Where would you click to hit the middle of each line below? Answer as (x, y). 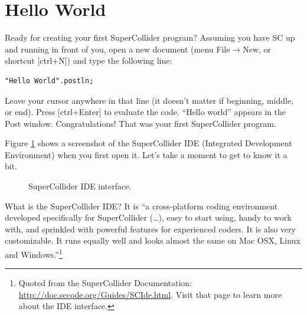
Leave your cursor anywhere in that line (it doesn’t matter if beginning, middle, (149, 100)
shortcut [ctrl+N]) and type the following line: (89, 60)
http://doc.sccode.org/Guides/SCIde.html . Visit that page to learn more (150, 294)
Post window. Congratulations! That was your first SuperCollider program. (141, 123)
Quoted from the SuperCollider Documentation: (105, 283)
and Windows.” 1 (34, 253)
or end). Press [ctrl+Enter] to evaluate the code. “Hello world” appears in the (146, 112)
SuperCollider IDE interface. (80, 186)
